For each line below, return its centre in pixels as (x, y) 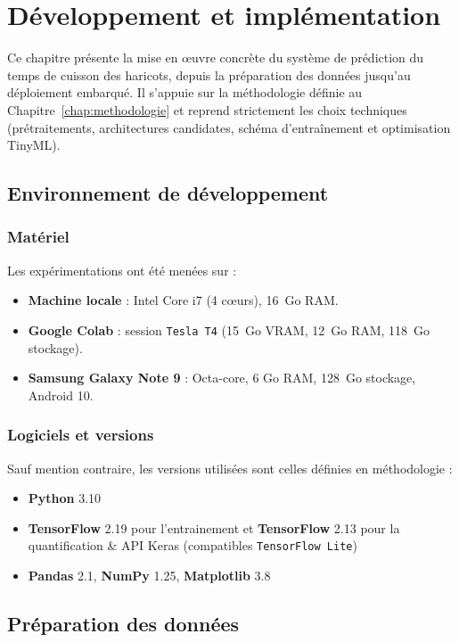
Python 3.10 (65, 498)
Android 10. (61, 395)
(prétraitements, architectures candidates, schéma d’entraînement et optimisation (229, 127)
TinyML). (34, 145)
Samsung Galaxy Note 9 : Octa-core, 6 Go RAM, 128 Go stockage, (222, 378)
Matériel (38, 237)
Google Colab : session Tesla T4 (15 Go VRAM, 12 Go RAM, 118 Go (229, 329)
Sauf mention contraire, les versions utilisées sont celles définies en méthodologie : (230, 468)
